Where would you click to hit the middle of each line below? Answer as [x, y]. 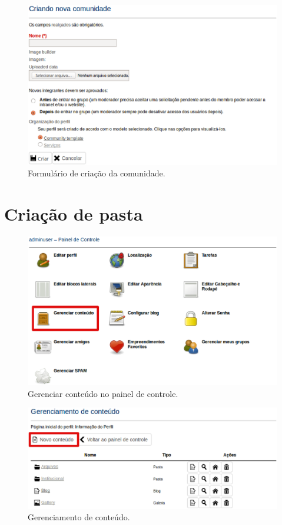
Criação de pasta [74, 214]
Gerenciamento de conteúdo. [79, 517]
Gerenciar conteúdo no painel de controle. [103, 393]
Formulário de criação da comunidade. [97, 173]
